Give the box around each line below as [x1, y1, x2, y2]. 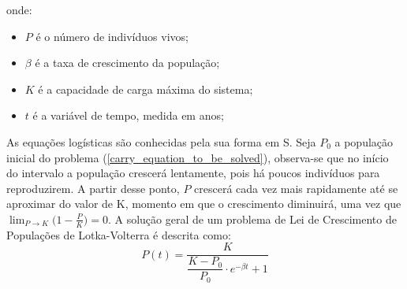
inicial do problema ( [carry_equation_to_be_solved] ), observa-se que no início [6, 149, 389, 165]
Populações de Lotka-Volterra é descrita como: [6, 226, 231, 243]
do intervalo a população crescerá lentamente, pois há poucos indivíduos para [6, 165, 380, 181]
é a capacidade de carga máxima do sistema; [38, 80, 253, 97]
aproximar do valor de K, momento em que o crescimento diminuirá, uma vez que [6, 195, 401, 212]
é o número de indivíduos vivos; [35, 28, 189, 44]
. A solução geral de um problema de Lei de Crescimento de [107, 210, 397, 227]
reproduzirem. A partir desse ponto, [6, 180, 180, 196]
